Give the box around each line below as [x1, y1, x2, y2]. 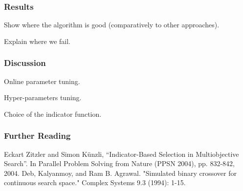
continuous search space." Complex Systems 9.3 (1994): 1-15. [4, 177, 186, 188]
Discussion [4, 57, 46, 69]
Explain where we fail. [4, 36, 70, 46]
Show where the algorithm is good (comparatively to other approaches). [4, 20, 220, 30]
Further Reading [4, 129, 71, 142]
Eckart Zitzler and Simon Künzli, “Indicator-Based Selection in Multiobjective [4, 149, 239, 159]
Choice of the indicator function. [4, 108, 102, 119]
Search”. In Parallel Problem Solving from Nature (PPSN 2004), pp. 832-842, [4, 158, 235, 169]
